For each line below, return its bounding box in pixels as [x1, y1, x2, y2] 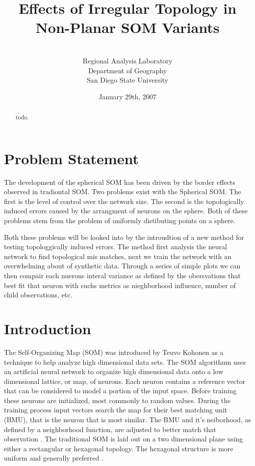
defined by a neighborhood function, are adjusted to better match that [4, 424, 216, 434]
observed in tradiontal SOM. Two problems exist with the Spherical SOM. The [4, 186, 241, 197]
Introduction [4, 318, 91, 338]
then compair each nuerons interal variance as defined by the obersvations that [4, 270, 241, 281]
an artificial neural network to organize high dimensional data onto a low [4, 366, 224, 377]
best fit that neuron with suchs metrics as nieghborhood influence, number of [4, 280, 236, 290]
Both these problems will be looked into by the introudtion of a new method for [4, 232, 244, 242]
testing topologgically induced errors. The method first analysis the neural [4, 241, 227, 252]
